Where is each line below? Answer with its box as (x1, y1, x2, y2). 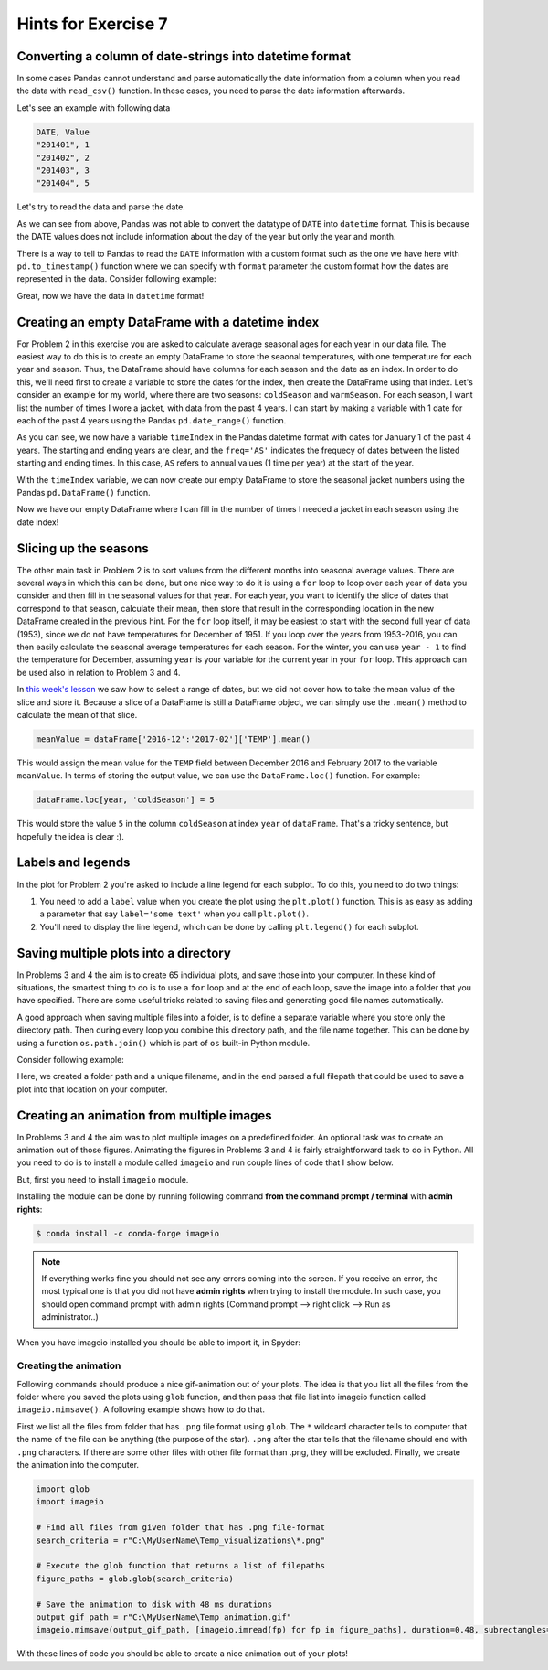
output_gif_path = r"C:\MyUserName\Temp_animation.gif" (36, 1611, 292, 1622)
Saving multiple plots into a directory (16, 945, 232, 960)
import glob (36, 1483, 90, 1494)
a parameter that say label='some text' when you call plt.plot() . (39, 908, 310, 919)
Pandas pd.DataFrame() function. (16, 487, 151, 498)
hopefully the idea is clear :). (16, 830, 125, 841)
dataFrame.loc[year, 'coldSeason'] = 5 (36, 795, 215, 805)
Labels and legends (16, 855, 131, 871)
